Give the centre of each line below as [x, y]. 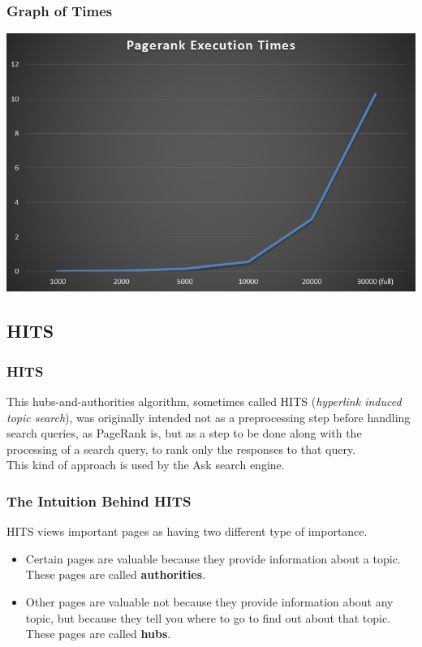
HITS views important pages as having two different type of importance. [187, 531]
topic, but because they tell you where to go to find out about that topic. [208, 617]
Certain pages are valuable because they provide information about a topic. [213, 558]
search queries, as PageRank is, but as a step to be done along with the [184, 433]
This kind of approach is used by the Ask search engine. [146, 465]
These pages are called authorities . [116, 574]
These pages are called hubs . [98, 634]
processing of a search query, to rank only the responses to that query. [181, 449]
